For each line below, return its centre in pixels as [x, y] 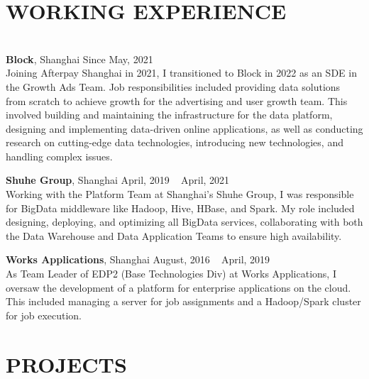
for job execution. [44, 315]
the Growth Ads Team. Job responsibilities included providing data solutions [173, 86]
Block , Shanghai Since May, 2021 [79, 59]
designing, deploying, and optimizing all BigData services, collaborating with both [184, 222]
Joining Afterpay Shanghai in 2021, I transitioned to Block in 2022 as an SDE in [181, 73]
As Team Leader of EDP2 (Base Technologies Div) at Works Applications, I [171, 274]
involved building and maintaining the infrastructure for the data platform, [169, 115]
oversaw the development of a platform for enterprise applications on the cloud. [178, 287]
